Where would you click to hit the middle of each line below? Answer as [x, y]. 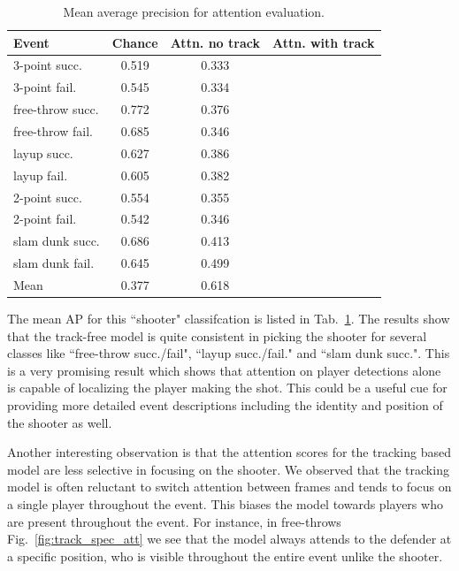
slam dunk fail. [54, 263]
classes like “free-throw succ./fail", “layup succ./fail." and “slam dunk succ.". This [229, 353]
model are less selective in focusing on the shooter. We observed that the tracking [228, 469]
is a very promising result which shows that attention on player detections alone [224, 370]
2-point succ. [48, 197]
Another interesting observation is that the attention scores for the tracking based [229, 452]
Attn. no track [215, 42]
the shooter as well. [60, 422]
